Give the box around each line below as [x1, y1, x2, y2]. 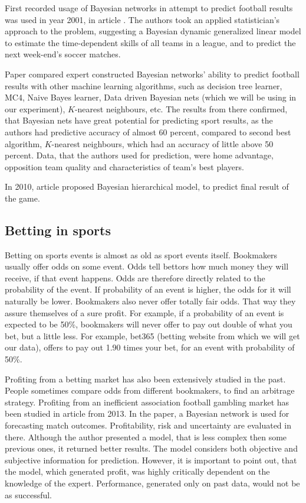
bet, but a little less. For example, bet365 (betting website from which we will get [5, 329, 300, 342]
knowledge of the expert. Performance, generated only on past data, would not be [5, 476, 300, 489]
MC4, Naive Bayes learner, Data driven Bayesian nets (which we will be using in [5, 91, 297, 103]
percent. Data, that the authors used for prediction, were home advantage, [5, 149, 274, 161]
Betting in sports [5, 220, 111, 239]
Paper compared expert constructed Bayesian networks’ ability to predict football [5, 67, 300, 80]
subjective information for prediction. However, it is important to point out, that [5, 453, 297, 466]
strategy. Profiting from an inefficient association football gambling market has [5, 395, 289, 408]
